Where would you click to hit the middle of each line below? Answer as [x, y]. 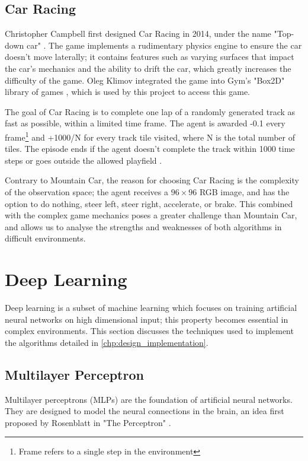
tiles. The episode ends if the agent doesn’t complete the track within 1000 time [150, 149]
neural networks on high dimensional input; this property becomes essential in [147, 319]
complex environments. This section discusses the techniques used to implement [149, 331]
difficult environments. [45, 238]
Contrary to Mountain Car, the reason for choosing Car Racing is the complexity [152, 180]
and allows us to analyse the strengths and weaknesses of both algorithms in [143, 226]
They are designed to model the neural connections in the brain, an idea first [145, 411]
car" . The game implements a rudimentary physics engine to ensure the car [164, 45]
